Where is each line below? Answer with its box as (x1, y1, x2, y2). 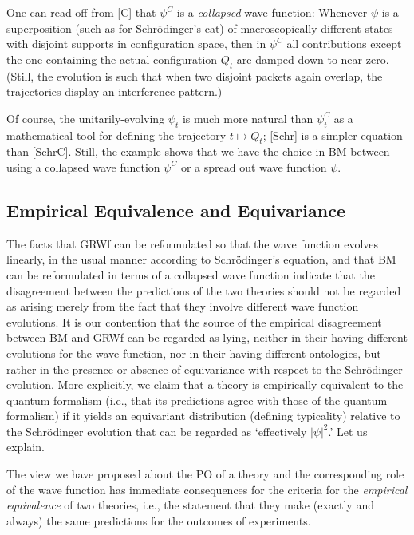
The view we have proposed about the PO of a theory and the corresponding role (6, 466, 404, 482)
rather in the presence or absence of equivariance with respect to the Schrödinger (6, 360, 403, 377)
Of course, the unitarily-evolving (6, 109, 165, 126)
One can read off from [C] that (6, 4, 156, 20)
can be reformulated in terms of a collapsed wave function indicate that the (6, 266, 375, 283)
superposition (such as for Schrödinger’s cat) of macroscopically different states (6, 19, 393, 36)
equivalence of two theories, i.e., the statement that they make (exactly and (6, 497, 374, 513)
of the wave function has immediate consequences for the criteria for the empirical (6, 481, 408, 497)
